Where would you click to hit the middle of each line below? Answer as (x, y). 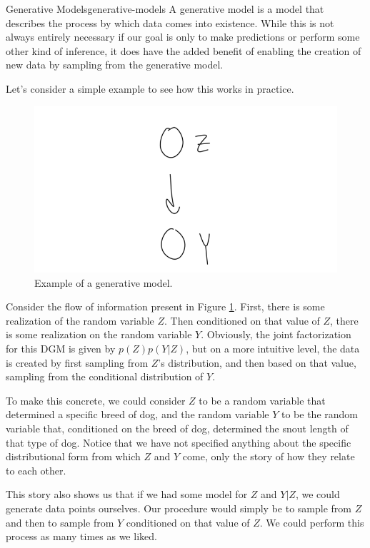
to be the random (319, 414)
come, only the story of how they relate (269, 456)
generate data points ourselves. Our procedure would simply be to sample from (179, 508)
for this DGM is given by (61, 348)
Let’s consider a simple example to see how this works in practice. (150, 88)
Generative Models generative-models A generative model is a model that (165, 9)
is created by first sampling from (77, 362)
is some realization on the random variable (99, 334)
